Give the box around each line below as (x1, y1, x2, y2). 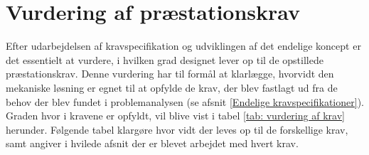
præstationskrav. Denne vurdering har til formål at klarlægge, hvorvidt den (6, 66, 334, 81)
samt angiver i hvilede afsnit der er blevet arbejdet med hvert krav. (6, 136, 299, 151)
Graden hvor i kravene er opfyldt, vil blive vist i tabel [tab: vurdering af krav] (6, 108, 345, 123)
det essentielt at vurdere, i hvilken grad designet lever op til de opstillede (6, 52, 323, 67)
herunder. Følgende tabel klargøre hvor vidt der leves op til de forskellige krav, (6, 122, 348, 137)
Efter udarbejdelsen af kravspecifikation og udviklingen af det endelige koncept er (6, 38, 361, 53)
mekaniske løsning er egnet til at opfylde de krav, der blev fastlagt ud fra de (6, 80, 338, 95)
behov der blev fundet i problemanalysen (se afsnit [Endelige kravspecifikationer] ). (6, 94, 364, 109)
